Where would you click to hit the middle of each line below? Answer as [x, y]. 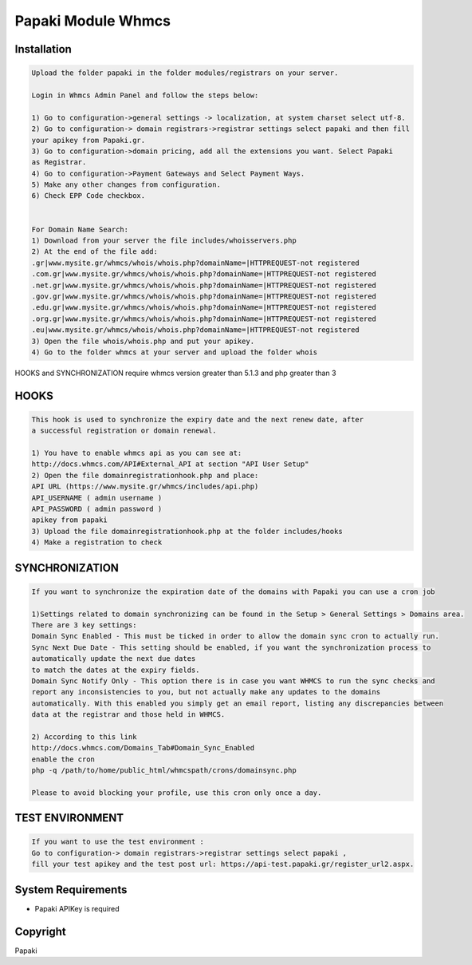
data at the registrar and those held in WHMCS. [128, 715]
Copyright [41, 931]
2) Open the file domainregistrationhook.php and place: [145, 475]
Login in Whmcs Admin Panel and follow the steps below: [145, 95]
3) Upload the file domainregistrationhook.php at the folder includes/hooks [187, 531]
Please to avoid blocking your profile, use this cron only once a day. [177, 793]
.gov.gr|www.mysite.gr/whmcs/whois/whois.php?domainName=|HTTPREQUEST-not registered [204, 296]
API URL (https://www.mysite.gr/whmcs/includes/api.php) [145, 486]
